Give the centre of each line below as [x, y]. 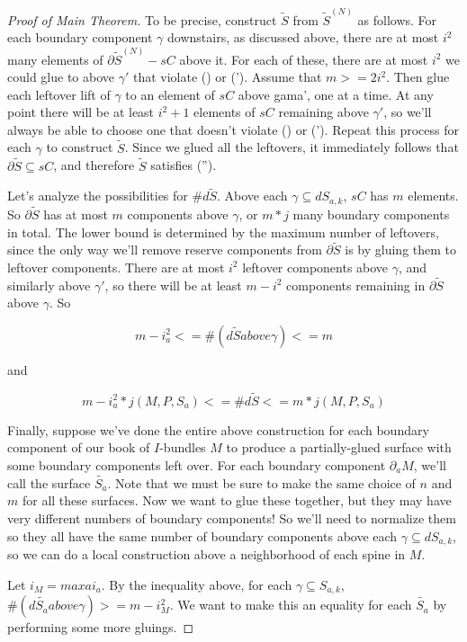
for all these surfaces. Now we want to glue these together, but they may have [237, 500]
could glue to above [61, 77]
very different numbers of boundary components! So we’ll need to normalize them [232, 517]
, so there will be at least [173, 285]
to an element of [170, 94]
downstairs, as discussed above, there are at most [303, 37]
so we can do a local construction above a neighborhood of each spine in [207, 554]
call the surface [49, 482]
